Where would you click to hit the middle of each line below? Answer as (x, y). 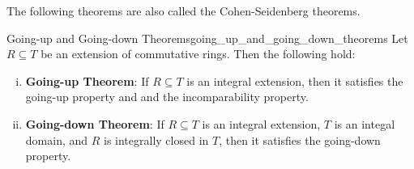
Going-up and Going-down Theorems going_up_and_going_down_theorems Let (207, 38)
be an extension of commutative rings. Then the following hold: (198, 54)
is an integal (365, 123)
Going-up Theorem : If (87, 80)
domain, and (57, 139)
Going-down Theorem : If (95, 123)
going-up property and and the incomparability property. (167, 97)
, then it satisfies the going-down (300, 139)
